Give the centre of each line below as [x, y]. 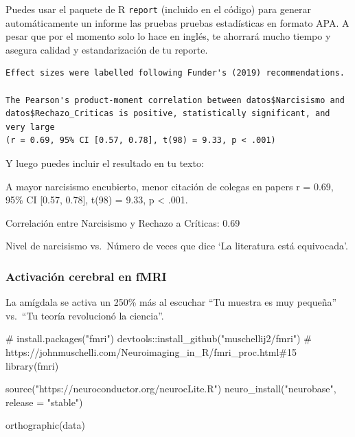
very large [30, 127]
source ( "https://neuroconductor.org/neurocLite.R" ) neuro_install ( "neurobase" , [171, 389]
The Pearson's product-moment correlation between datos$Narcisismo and [175, 100]
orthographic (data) [46, 425]
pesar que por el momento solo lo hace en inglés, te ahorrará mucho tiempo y [168, 36]
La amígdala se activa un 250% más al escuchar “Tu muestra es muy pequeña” [171, 302]
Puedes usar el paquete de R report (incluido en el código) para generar [158, 9]
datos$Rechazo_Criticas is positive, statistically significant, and [168, 114]
